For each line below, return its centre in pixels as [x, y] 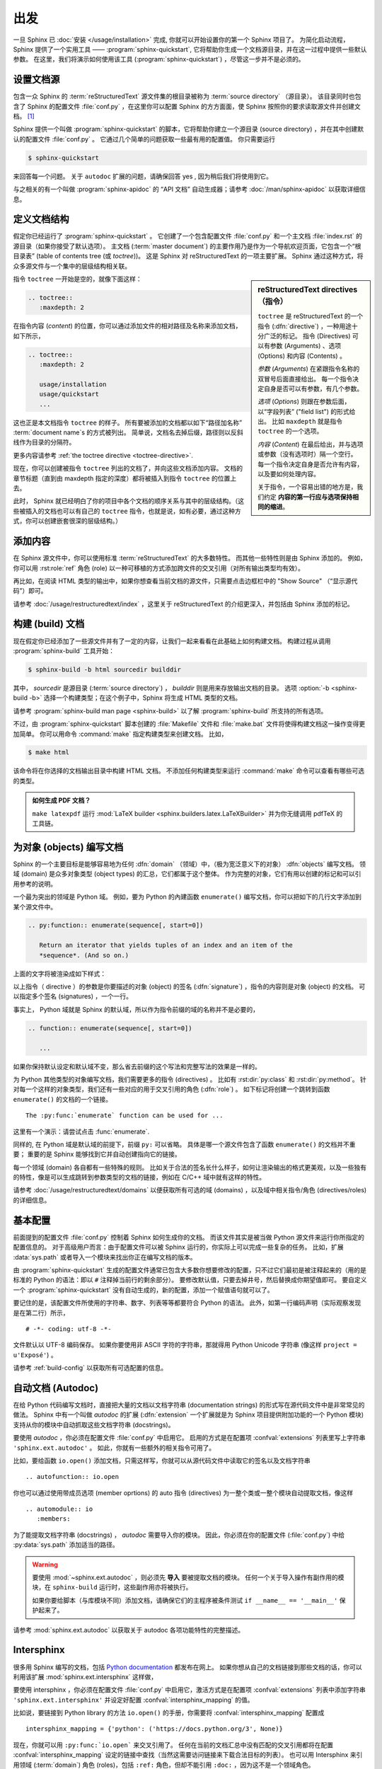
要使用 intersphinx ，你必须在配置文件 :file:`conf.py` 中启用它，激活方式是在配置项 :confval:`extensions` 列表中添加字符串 [189, 1690]
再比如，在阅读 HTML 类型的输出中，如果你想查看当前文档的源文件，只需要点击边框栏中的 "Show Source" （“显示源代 [185, 581]
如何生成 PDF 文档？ [62, 800]
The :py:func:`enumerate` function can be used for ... [125, 1116]
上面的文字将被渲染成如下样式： [59, 974]
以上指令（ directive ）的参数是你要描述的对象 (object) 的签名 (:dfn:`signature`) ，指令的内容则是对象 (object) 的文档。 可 [189, 986]
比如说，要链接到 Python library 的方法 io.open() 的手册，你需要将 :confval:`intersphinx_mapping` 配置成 [169, 1713]
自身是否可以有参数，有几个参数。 [313, 388]
